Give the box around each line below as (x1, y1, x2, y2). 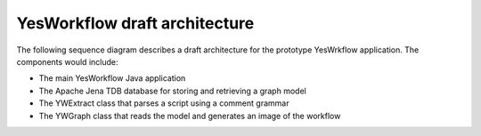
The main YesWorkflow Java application (38, 73, 186, 84)
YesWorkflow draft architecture (16, 13, 255, 33)
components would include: (16, 56, 118, 67)
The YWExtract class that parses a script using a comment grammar (38, 98, 289, 108)
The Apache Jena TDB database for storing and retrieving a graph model (38, 85, 306, 96)
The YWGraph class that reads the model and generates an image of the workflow (38, 110, 341, 121)
